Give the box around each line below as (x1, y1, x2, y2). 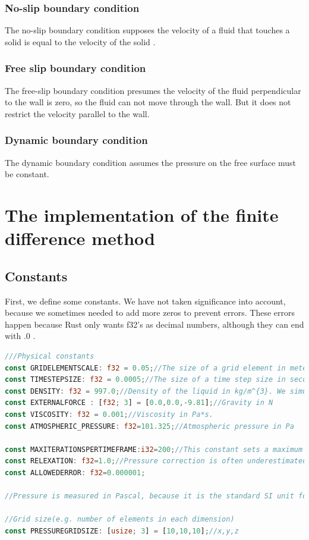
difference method (5, 226, 155, 250)
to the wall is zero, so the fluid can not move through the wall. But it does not (5, 96, 291, 108)
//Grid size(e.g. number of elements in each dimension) (5, 515, 235, 524)
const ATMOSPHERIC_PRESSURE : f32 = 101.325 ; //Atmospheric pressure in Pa (5, 422, 294, 431)
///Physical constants (5, 351, 94, 360)
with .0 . (5, 329, 36, 342)
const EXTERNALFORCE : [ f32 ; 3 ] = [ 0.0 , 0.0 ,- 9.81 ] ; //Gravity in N (5, 398, 273, 407)
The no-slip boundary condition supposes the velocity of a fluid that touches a (5, 24, 290, 36)
